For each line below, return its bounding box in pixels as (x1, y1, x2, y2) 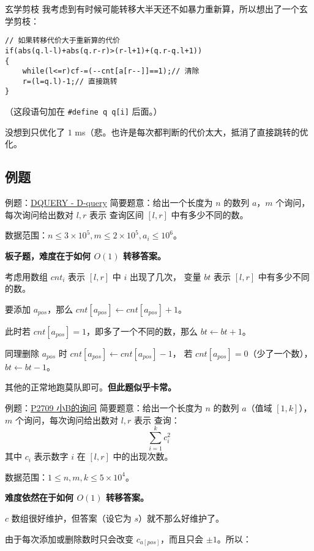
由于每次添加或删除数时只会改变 (5, 532, 133, 545)
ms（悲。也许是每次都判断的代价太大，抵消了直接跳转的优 (75, 125, 308, 138)
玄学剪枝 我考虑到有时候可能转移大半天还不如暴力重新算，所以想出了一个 (5, 2, 299, 15)
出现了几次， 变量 (129, 270, 201, 283)
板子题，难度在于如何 (5, 249, 91, 262)
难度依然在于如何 (5, 491, 73, 504)
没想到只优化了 (5, 125, 65, 138)
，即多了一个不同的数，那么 (86, 324, 198, 337)
